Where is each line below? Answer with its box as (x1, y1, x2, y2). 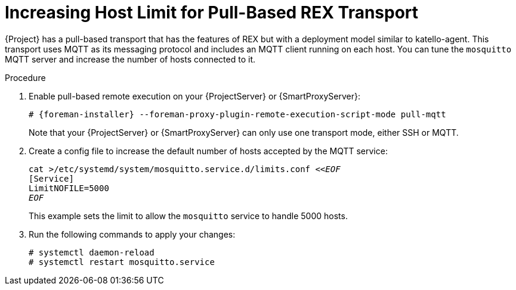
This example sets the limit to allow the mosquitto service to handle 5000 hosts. (29, 210, 348, 221)
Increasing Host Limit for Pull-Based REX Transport (5, 2, 419, 23)
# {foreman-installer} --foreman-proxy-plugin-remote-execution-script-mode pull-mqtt (29, 109, 446, 119)
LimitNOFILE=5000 (29, 183, 109, 193)
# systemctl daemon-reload (29, 247, 155, 257)
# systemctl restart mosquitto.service (29, 257, 215, 267)
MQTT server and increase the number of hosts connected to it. (5, 54, 255, 64)
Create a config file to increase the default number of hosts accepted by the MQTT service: (29, 145, 388, 156)
